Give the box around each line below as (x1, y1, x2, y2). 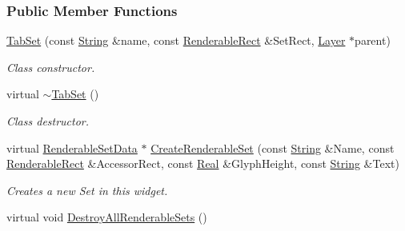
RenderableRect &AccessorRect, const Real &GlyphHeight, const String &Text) (6, 155, 399, 172)
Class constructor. (6, 58, 95, 75)
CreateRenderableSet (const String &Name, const (150, 139, 395, 156)
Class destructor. (6, 113, 90, 129)
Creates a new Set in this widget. (6, 181, 168, 198)
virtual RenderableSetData (6, 139, 138, 156)
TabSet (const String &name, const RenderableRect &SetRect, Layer (6, 32, 346, 49)
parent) (355, 32, 391, 49)
